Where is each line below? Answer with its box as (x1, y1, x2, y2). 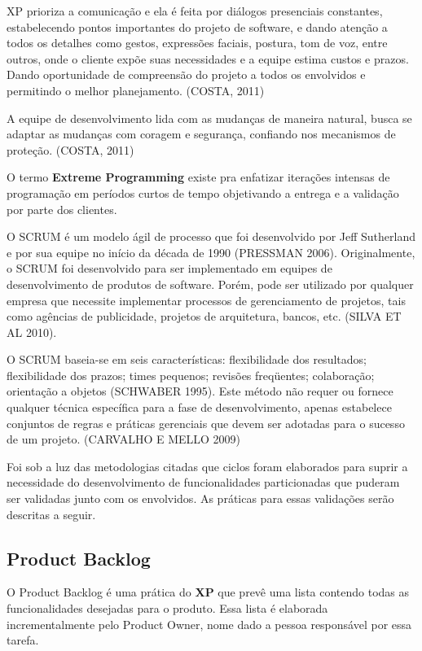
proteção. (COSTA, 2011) (7, 141, 134, 158)
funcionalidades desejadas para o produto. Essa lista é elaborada (7, 600, 328, 617)
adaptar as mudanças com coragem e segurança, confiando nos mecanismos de (7, 125, 396, 142)
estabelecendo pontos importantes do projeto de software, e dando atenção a (7, 18, 388, 35)
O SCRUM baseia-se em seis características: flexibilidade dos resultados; (7, 351, 367, 368)
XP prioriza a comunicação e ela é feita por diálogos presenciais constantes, (7, 2, 383, 19)
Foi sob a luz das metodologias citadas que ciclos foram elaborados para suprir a (7, 457, 408, 474)
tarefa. (7, 631, 39, 649)
